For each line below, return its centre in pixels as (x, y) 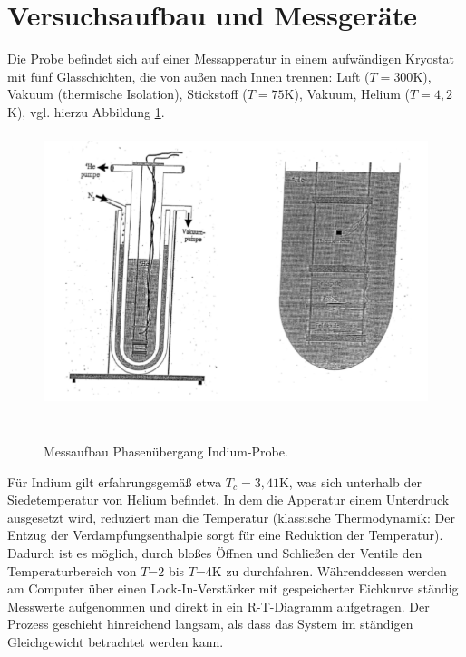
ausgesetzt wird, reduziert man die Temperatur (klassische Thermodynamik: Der (231, 517)
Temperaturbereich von (72, 570)
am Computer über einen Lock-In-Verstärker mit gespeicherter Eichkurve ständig (233, 588)
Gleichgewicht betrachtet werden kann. (116, 641)
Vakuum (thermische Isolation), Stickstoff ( (127, 94)
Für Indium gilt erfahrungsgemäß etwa (115, 481)
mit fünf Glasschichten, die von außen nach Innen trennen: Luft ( (189, 76)
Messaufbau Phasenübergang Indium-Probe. (166, 451)
